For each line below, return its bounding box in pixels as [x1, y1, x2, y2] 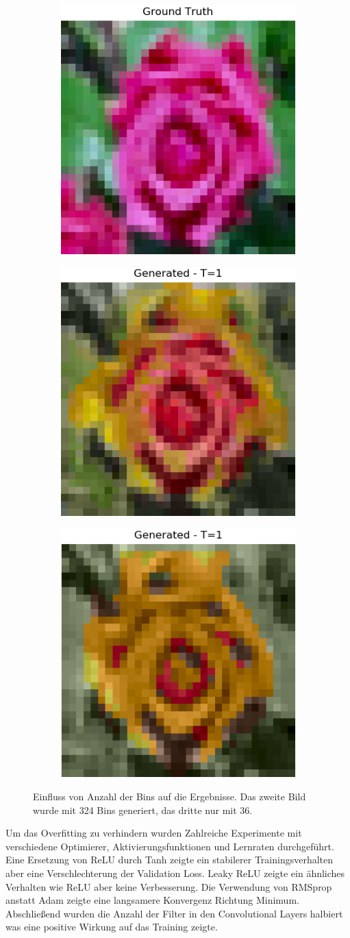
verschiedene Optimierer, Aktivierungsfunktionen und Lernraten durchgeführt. [5, 839, 334, 853]
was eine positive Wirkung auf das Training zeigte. [5, 920, 218, 934]
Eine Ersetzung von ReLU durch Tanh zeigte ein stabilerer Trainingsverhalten [5, 852, 334, 867]
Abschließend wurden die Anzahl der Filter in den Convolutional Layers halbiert [5, 906, 343, 920]
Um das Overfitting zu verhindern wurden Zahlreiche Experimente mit [5, 826, 302, 840]
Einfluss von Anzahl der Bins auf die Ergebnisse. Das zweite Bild [33, 789, 306, 804]
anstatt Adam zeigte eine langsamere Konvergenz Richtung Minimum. [5, 893, 299, 907]
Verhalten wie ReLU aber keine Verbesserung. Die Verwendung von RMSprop [5, 879, 332, 893]
